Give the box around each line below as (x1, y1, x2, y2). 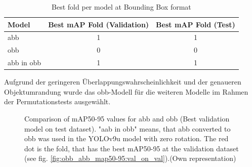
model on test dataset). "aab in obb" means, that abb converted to (24, 123, 231, 134)
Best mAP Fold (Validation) (48, 19, 149, 29)
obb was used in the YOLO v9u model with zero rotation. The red (24, 133, 229, 144)
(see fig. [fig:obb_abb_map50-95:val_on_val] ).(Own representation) (24, 153, 236, 163)
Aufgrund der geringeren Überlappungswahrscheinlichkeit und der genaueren (4, 76, 241, 87)
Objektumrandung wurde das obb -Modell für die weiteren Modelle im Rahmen (4, 86, 248, 97)
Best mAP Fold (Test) (156, 19, 235, 29)
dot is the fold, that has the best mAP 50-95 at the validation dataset (24, 143, 239, 153)
